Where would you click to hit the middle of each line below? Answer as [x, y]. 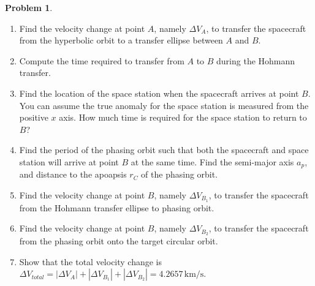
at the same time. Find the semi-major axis [212, 161]
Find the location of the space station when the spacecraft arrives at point [159, 93]
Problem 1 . [29, 7]
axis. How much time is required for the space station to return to [183, 117]
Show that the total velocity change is [91, 261]
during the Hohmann [256, 60]
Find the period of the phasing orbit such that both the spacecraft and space [164, 150]
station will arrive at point [69, 161]
